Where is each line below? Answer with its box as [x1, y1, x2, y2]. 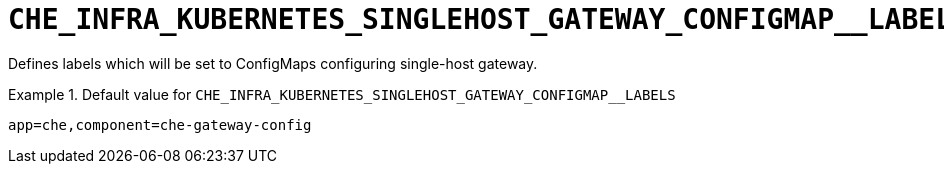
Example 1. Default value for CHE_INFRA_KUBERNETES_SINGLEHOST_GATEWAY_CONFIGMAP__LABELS [8, 85, 676, 103]
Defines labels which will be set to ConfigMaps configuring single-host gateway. [8, 54, 538, 72]
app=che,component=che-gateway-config [8, 116, 312, 133]
